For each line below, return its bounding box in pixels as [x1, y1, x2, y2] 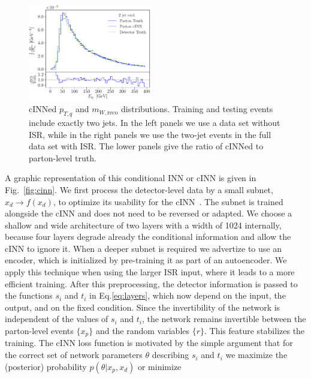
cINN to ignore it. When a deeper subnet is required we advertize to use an [5, 242, 282, 254]
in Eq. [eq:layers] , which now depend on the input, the [89, 289, 286, 302]
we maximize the [225, 348, 288, 361]
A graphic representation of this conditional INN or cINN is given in [5, 172, 256, 184]
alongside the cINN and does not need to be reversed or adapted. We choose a [5, 207, 292, 219]
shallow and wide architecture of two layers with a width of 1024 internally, [5, 218, 282, 231]
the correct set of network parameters [5, 348, 143, 361]
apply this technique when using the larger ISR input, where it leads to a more [5, 266, 295, 278]
